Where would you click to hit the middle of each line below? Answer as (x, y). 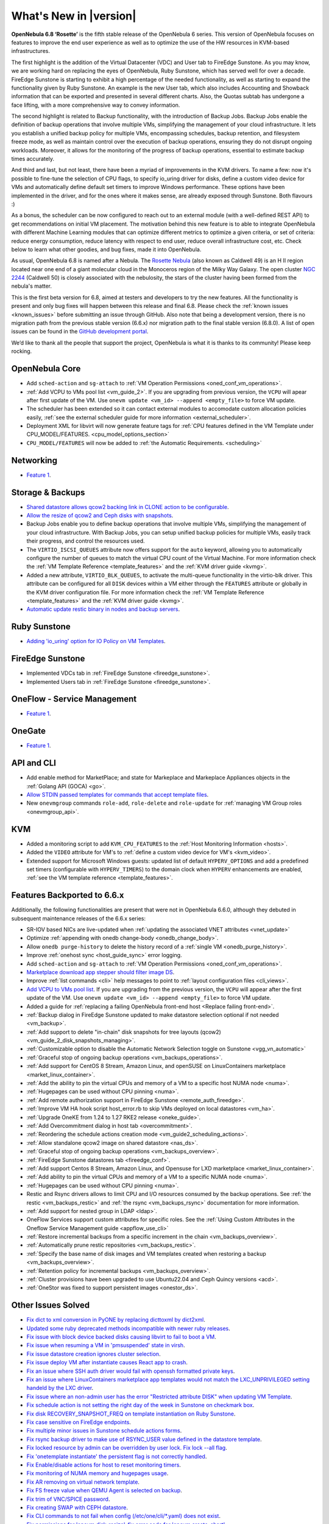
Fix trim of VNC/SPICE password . (68, 1499)
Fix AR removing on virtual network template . (83, 1482)
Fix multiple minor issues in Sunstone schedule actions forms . (104, 1431)
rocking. (22, 351)
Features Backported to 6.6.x (68, 895)
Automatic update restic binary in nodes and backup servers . (103, 609)
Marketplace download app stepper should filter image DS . (101, 972)
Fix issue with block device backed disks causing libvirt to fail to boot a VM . (121, 1337)
